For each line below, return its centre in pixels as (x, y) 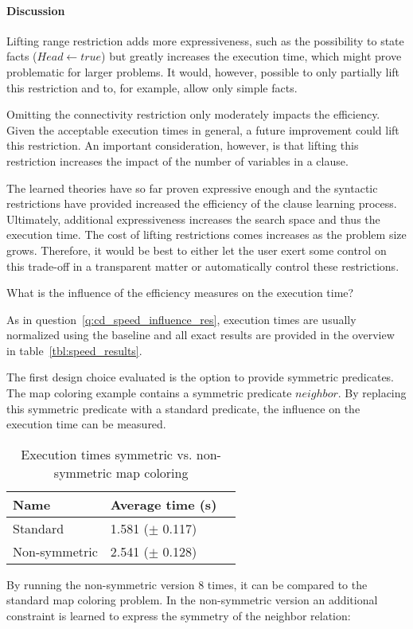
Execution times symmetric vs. (107, 454)
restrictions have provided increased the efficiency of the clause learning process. (202, 203)
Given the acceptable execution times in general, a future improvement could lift (203, 129)
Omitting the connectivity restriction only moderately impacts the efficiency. (193, 114)
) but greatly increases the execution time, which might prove (251, 56)
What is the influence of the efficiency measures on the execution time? (180, 293)
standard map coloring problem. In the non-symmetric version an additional (192, 600)
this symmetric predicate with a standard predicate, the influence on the (183, 408)
